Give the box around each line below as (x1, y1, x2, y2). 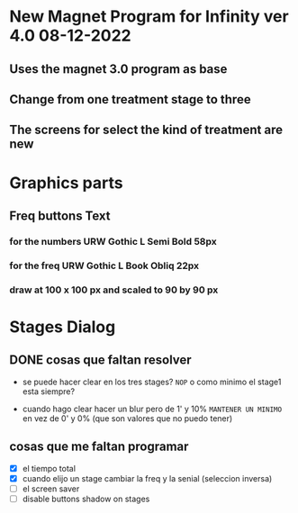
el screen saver (22, 483, 80, 494)
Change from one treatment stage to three (9, 92, 251, 107)
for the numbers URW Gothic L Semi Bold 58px (9, 235, 218, 247)
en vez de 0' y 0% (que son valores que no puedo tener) (22, 412, 233, 424)
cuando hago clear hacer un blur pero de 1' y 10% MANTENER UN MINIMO (22, 403, 282, 414)
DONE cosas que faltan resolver (9, 353, 192, 368)
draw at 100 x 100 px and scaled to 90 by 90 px (9, 283, 219, 296)
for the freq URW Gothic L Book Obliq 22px (9, 259, 200, 272)
